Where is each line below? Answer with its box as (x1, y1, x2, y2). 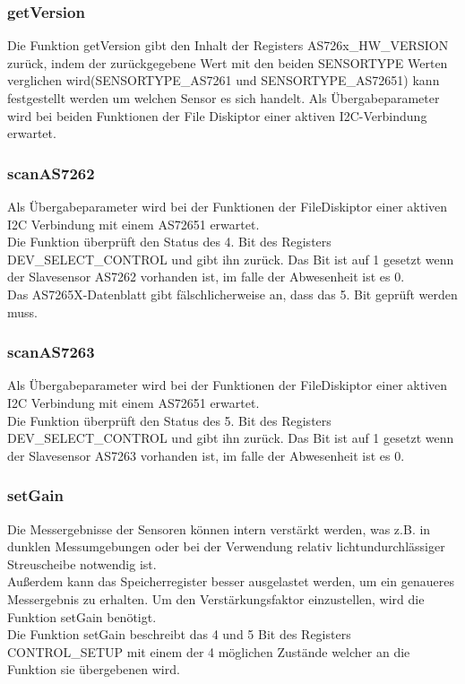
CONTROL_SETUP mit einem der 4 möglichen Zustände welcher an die (7, 642, 410, 661)
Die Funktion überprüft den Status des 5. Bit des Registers (7, 411, 332, 429)
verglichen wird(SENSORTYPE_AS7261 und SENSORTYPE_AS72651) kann (7, 71, 440, 90)
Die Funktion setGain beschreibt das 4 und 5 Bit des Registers (7, 625, 351, 644)
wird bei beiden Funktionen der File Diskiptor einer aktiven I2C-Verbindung (7, 106, 427, 125)
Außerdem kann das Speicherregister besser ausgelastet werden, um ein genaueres (7, 572, 454, 591)
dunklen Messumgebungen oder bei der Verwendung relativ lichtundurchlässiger (7, 537, 445, 556)
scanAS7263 (7, 341, 95, 363)
